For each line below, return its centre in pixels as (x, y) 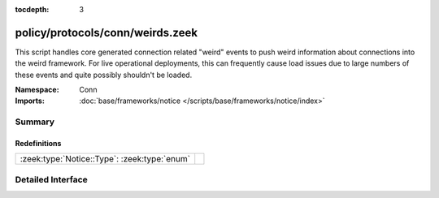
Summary (35, 122)
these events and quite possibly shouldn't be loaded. (104, 75)
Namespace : (37, 90)
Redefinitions (38, 144)
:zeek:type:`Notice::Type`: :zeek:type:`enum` (105, 159)
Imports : (30, 101)
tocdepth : (32, 9)
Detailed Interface (52, 179)
